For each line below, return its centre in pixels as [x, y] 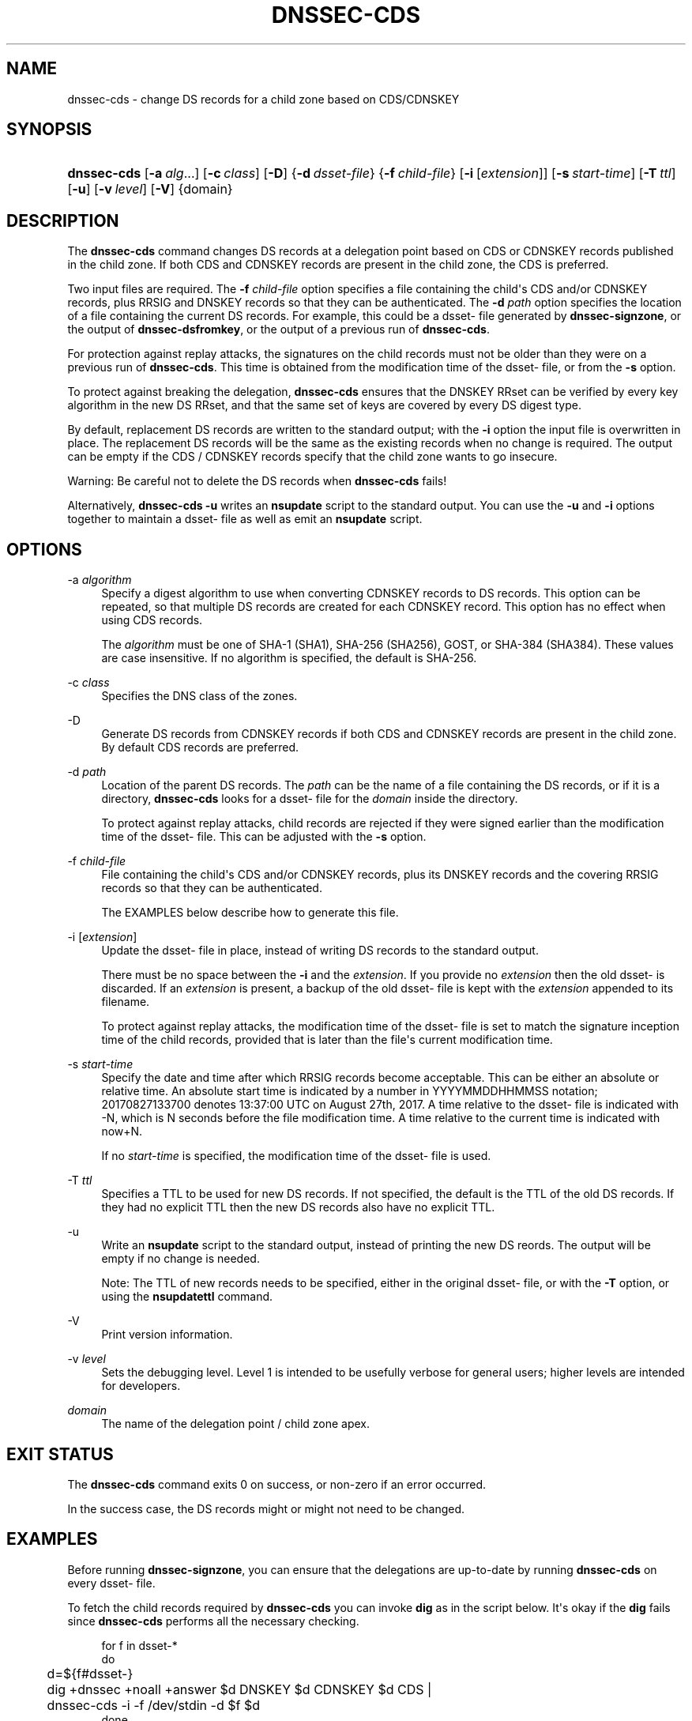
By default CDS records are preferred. [200, 748]
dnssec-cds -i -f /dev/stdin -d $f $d [153, 1705]
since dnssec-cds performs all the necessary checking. [213, 1621]
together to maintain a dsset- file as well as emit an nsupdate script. [245, 519]
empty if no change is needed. [181, 1259]
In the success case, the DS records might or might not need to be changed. [266, 1508]
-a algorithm [100, 580]
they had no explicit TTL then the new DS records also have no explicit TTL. [298, 1207]
